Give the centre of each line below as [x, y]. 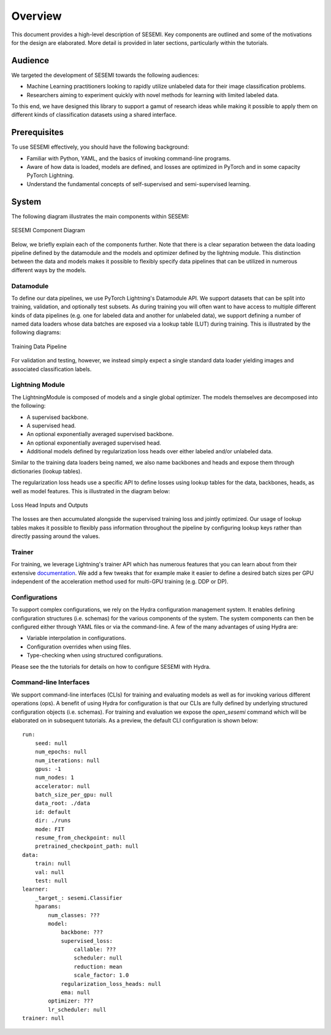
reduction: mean [98, 967]
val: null [49, 872]
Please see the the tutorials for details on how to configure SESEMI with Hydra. [111, 666]
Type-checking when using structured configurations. [95, 655]
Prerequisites [37, 132]
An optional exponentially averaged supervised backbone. [100, 434]
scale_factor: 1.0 [101, 975]
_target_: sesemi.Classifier [78, 898]
